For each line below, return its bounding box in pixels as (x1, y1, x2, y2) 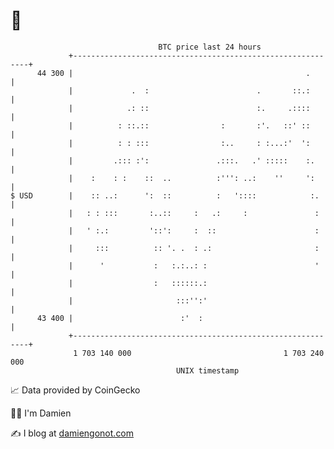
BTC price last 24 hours (158, 42, 262, 52)
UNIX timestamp (175, 365, 240, 376)
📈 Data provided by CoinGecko (10, 384, 141, 396)
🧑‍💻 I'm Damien (10, 407, 72, 419)
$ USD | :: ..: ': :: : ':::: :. (10, 190, 320, 201)
